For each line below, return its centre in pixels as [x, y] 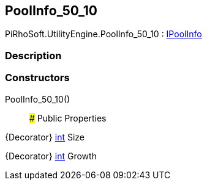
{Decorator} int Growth [51, 156]
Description [33, 55]
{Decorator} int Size [45, 137]
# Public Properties [68, 118]
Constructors [37, 78]
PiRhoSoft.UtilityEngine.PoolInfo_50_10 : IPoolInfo [103, 34]
